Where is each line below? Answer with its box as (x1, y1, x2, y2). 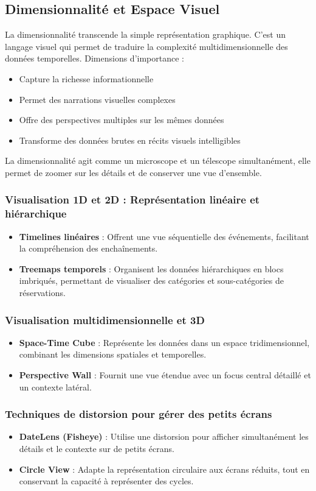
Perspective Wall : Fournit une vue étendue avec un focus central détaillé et (19, 369, 311, 381)
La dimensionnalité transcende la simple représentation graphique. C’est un (5, 28, 286, 41)
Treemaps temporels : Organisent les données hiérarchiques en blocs (19, 262, 284, 275)
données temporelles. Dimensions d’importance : (5, 52, 184, 65)
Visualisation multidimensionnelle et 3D (5, 312, 205, 327)
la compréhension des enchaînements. (19, 242, 158, 255)
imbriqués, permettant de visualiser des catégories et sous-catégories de (19, 274, 284, 287)
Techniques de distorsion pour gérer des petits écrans (5, 406, 272, 422)
